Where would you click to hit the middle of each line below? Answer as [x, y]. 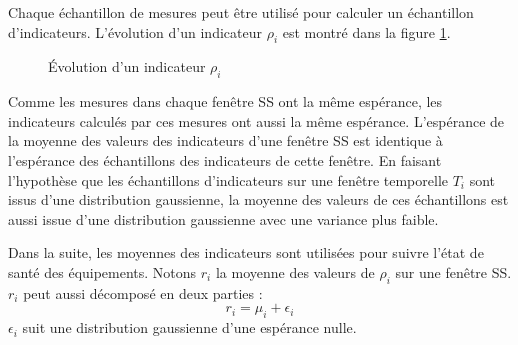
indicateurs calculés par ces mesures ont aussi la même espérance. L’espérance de [256, 120]
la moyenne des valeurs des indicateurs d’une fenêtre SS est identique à [225, 140]
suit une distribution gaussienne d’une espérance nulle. [189, 327]
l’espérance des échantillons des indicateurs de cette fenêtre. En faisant [225, 159]
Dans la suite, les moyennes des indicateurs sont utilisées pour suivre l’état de [246, 252]
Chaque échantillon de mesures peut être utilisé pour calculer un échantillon [241, 12]
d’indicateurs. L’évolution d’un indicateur [135, 31]
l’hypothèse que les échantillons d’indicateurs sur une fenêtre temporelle [228, 179]
